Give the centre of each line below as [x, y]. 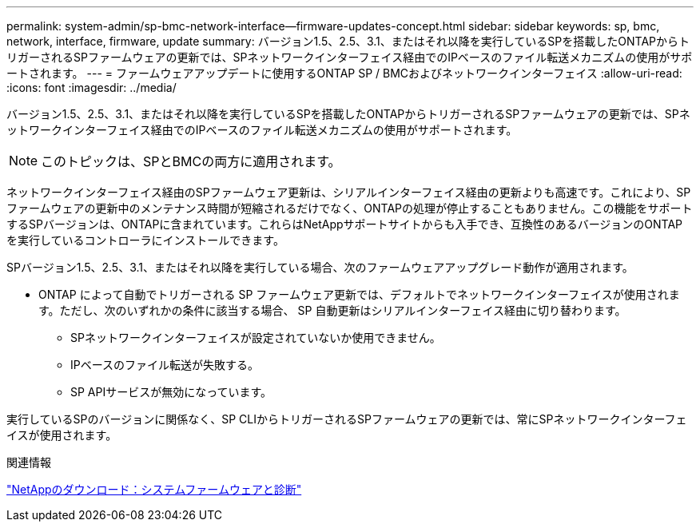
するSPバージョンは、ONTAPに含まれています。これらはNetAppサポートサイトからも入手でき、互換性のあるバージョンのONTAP [345, 224]
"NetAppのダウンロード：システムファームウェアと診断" [154, 489]
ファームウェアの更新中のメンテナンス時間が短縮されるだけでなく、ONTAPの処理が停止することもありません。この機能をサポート [350, 208]
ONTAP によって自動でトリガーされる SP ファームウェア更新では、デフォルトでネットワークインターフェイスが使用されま [359, 294]
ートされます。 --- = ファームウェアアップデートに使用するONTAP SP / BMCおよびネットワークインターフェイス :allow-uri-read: [344, 73]
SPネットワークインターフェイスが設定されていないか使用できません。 [256, 337]
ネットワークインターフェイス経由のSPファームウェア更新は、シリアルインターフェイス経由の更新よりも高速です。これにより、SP [349, 192]
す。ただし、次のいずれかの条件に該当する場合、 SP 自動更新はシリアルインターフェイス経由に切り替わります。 [332, 310]
